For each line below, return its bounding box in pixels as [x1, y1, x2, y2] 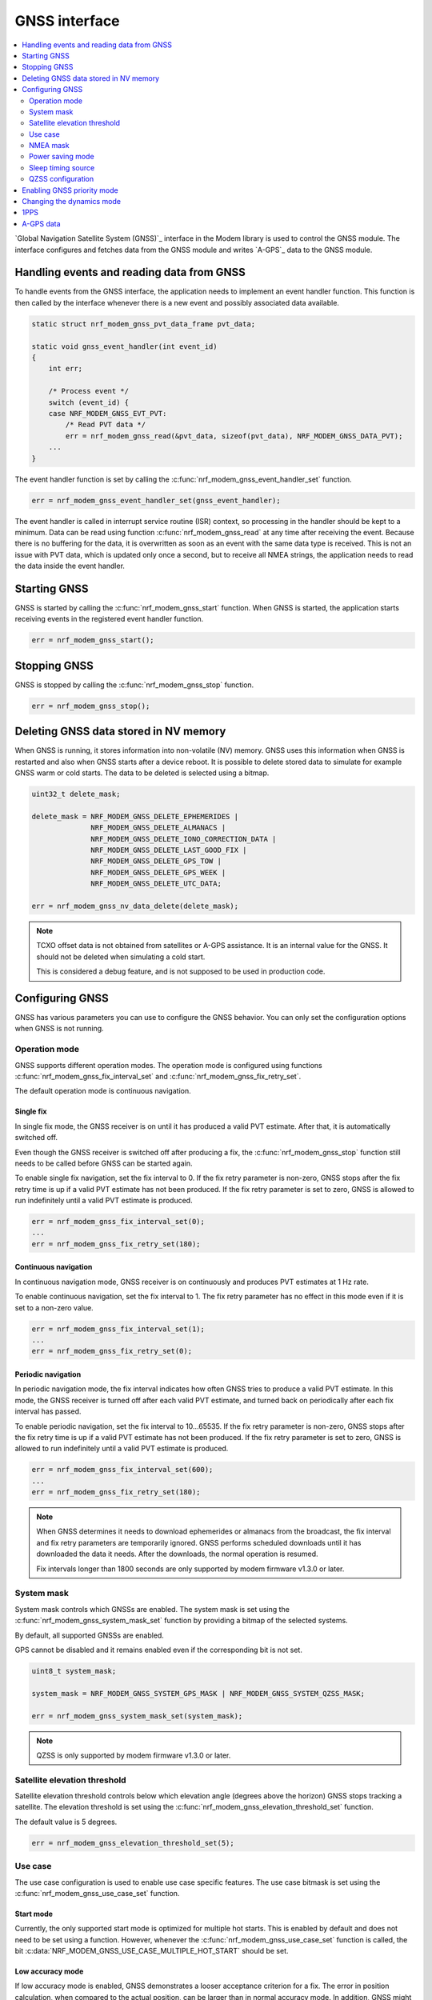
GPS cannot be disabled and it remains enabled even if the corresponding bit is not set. [14, 1645, 303, 1654]
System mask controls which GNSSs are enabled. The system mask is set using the [14, 1604, 290, 1614]
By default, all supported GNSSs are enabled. [14, 1630, 164, 1640]
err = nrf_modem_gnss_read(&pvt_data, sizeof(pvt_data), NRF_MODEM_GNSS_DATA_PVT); [65, 431, 403, 440]
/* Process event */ [48, 386, 130, 396]
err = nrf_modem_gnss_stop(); [31, 701, 150, 710]
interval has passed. [14, 1406, 82, 1416]
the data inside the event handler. [14, 561, 126, 571]
